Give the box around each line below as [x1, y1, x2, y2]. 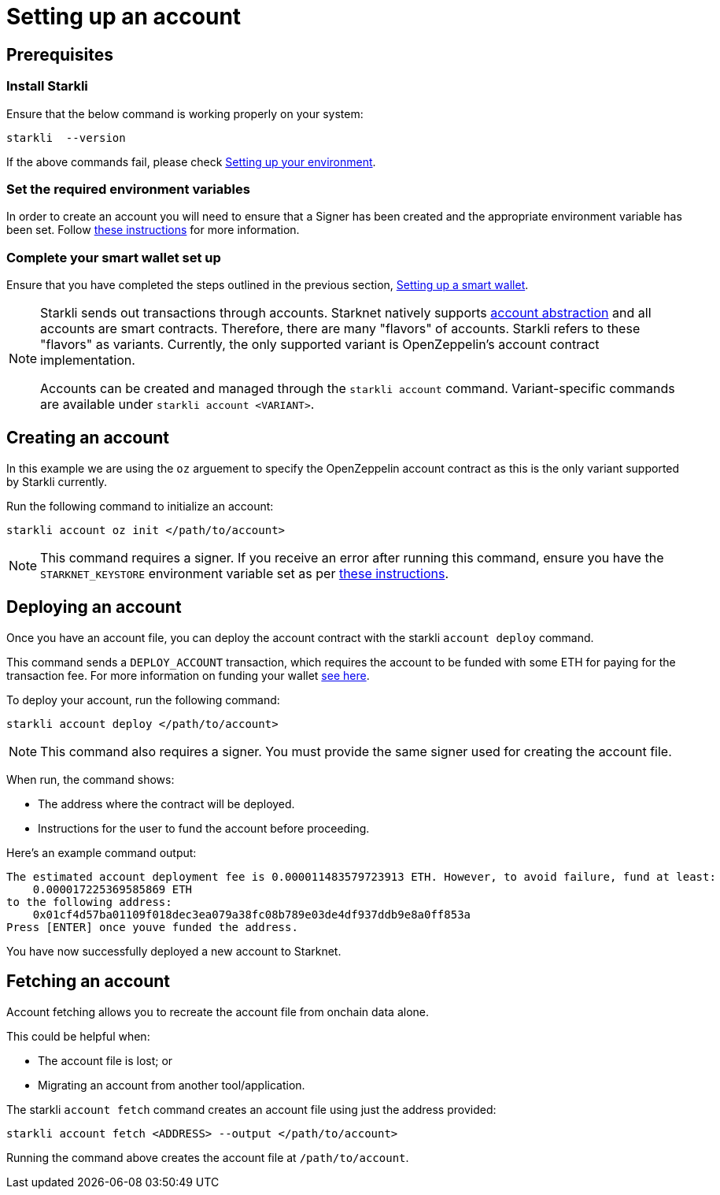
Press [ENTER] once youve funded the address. [6, 920, 298, 933]
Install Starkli [6, 78, 88, 95]
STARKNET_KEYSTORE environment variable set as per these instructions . [40, 565, 449, 581]
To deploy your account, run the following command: [6, 692, 280, 707]
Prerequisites [6, 44, 113, 65]
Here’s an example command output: [6, 845, 197, 859]
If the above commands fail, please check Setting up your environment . [6, 154, 376, 169]
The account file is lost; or [38, 1053, 173, 1067]
